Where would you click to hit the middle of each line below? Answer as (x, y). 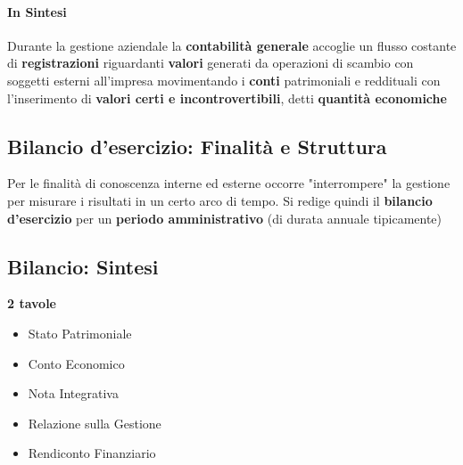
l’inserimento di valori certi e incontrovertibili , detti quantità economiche (227, 98)
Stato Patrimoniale (80, 333)
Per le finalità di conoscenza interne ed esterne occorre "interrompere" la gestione (229, 183)
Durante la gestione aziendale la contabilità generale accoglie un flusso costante (232, 45)
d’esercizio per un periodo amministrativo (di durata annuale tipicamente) (225, 218)
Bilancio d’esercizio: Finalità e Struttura (197, 146)
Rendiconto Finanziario (92, 453)
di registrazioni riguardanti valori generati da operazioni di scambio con (211, 63)
